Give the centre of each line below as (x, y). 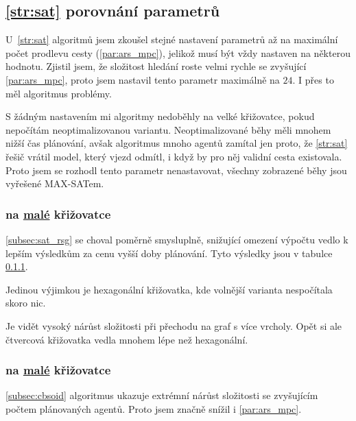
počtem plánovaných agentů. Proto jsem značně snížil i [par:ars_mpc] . (154, 408)
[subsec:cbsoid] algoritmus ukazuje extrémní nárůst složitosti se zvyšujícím (162, 395)
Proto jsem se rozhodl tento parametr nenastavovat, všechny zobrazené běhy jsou (176, 170)
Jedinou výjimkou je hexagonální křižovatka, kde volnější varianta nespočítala (169, 289)
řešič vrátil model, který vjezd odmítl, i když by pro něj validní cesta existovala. (174, 156)
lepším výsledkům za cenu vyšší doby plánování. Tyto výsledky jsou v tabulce (169, 253)
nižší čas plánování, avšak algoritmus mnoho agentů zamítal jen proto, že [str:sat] (177, 143)
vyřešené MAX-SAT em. (55, 183)
